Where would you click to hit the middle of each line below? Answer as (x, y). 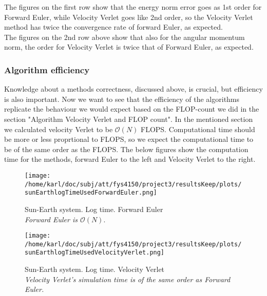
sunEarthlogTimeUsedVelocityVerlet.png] (95, 253)
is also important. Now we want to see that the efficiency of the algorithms (122, 99)
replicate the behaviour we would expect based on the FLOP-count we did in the (132, 109)
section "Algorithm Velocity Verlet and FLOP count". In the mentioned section (129, 119)
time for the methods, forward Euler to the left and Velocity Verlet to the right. (130, 159)
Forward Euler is (51, 219)
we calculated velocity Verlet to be (59, 129)
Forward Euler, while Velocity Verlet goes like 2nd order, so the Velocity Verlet (129, 17)
